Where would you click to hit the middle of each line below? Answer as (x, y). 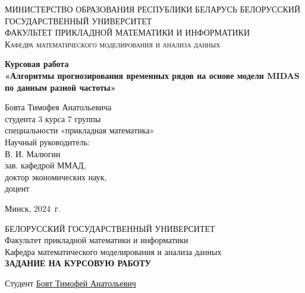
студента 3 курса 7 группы (53, 118)
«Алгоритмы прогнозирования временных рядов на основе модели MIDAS (152, 75)
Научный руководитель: (47, 141)
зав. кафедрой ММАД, (45, 165)
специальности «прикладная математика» (80, 130)
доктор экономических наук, (56, 176)
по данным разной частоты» (60, 87)
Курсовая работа (37, 64)
